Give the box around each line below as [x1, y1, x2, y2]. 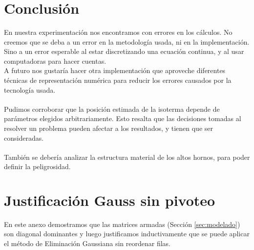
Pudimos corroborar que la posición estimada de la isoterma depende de [4, 103, 220, 114]
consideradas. [4, 132, 44, 143]
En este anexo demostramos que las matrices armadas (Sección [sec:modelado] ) [4, 219, 240, 229]
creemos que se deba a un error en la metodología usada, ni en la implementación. [4, 36, 250, 47]
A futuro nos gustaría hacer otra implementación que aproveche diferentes [4, 65, 226, 75]
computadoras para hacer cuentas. [4, 55, 106, 66]
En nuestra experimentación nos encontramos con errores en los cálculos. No [4, 26, 233, 37]
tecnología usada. [4, 84, 56, 95]
